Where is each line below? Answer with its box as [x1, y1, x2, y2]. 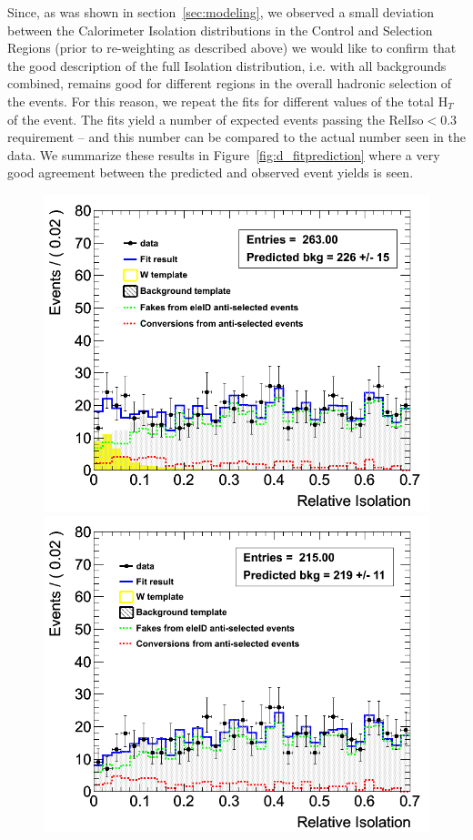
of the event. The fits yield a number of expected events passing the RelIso [7, 109, 424, 128]
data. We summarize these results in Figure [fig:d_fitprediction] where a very [7, 145, 440, 164]
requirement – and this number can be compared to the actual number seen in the [7, 127, 466, 147]
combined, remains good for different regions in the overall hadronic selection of [7, 74, 452, 93]
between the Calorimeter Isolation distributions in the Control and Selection [7, 20, 433, 39]
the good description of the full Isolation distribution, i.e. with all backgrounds [7, 56, 447, 75]
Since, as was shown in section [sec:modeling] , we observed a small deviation [7, 3, 435, 21]
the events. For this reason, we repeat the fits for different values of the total [7, 91, 434, 110]
